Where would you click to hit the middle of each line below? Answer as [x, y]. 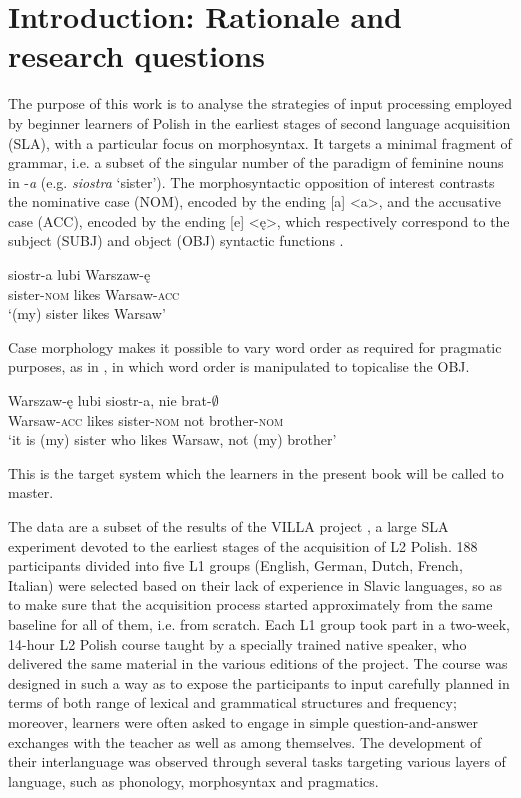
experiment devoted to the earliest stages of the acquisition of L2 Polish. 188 [243, 545]
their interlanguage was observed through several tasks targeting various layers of [257, 761]
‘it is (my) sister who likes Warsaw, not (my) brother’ [172, 439]
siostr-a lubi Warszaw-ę [79, 274]
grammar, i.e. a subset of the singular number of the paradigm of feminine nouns [256, 162]
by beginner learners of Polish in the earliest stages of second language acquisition [259, 122]
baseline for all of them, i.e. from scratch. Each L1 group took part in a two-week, [259, 623]
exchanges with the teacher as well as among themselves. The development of [245, 741]
